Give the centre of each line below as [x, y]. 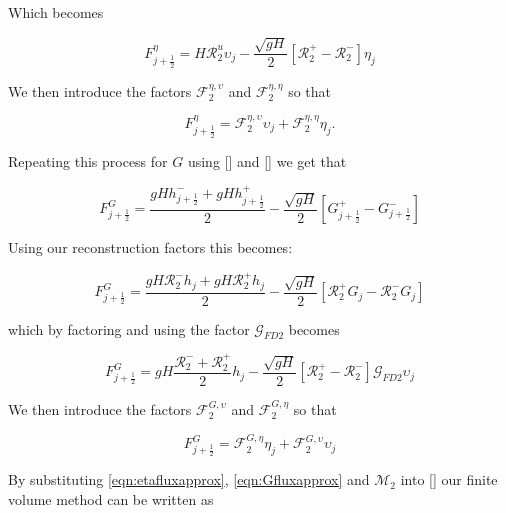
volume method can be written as [111, 498]
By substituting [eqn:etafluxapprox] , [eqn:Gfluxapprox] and [189, 479]
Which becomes [56, 12]
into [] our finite [449, 479]
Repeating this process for [88, 160]
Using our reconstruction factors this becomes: [150, 247]
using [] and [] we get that [267, 160]
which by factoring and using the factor [129, 328]
